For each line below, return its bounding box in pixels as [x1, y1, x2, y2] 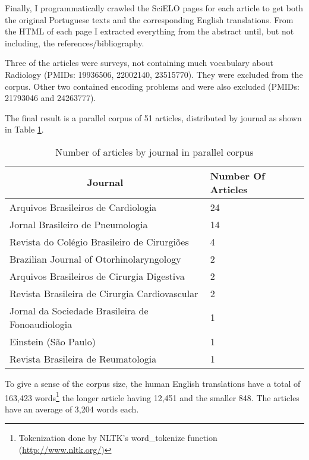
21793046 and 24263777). [5, 92, 96, 104]
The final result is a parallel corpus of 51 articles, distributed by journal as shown [5, 111, 302, 124]
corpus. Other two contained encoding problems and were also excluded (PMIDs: [5, 80, 299, 92]
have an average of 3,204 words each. [5, 402, 139, 415]
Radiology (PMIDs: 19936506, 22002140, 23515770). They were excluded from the [5, 68, 303, 80]
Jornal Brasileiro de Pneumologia [10, 217, 148, 231]
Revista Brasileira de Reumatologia [10, 351, 157, 366]
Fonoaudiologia [10, 317, 72, 331]
